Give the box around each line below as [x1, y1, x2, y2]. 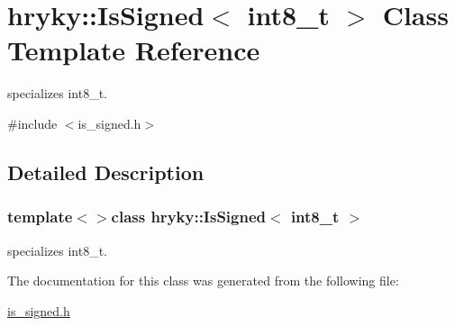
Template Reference [7, 32, 260, 68]
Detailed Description [7, 158, 205, 186]
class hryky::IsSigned [111, 205, 267, 228]
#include [7, 113, 58, 132]
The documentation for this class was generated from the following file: [7, 271, 399, 290]
